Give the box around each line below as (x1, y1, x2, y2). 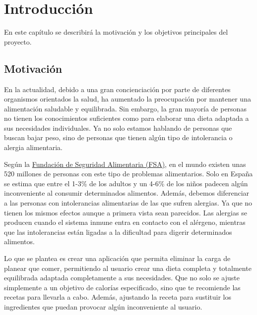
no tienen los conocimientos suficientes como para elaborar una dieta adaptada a (4, 113, 249, 123)
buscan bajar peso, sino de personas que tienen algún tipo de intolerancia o (4, 132, 233, 143)
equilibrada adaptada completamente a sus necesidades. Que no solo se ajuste (4, 272, 240, 283)
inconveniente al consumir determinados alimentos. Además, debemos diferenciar (4, 188, 250, 198)
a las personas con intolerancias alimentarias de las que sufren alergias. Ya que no (4, 198, 253, 208)
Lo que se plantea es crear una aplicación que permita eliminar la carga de (4, 253, 231, 263)
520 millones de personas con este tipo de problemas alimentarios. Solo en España (4, 168, 253, 179)
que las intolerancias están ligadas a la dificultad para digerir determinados (4, 226, 232, 237)
